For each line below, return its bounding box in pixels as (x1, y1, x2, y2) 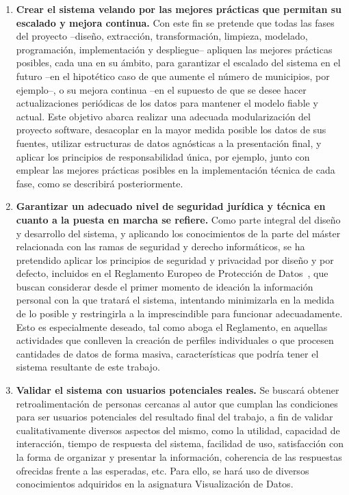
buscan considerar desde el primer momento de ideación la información (16, 279, 313, 293)
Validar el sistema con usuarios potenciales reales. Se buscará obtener (16, 383, 339, 397)
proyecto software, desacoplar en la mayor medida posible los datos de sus (16, 122, 326, 137)
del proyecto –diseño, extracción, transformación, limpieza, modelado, (16, 29, 308, 43)
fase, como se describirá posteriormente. (16, 176, 183, 190)
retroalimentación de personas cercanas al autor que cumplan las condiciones (16, 396, 338, 410)
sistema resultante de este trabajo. (16, 360, 160, 374)
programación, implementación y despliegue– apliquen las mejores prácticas (16, 42, 333, 56)
